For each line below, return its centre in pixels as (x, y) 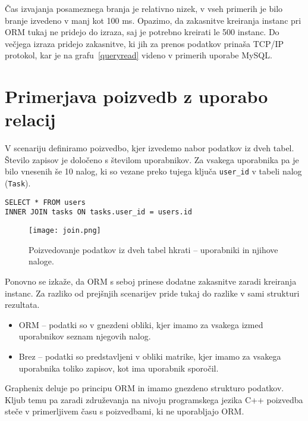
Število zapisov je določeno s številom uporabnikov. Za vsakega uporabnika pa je (152, 159)
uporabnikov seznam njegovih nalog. (85, 336)
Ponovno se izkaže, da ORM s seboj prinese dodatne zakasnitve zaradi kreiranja (151, 281)
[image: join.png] (65, 231)
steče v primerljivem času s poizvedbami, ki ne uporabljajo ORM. (125, 411)
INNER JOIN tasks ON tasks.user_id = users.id (98, 212)
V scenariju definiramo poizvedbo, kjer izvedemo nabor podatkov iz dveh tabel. (150, 148)
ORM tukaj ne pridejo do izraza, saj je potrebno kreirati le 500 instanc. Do (142, 32)
